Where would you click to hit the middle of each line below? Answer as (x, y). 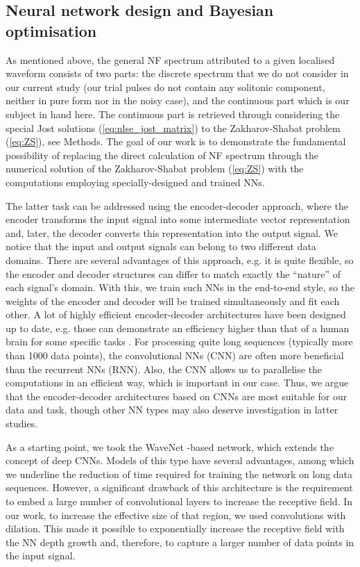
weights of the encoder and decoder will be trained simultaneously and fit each (173, 301)
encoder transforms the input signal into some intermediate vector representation (178, 219)
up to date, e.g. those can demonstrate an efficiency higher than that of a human (178, 328)
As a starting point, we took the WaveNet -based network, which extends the (170, 446)
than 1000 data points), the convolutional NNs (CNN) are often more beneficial (175, 355)
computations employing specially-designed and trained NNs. (135, 182)
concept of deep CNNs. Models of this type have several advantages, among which (180, 460)
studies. (22, 424)
